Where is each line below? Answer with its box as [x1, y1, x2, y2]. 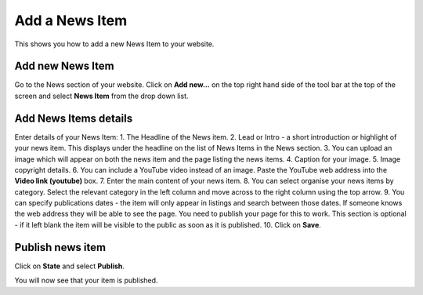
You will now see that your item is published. [14, 275, 158, 286]
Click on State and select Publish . [14, 261, 125, 271]
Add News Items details [14, 111, 133, 125]
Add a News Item [14, 12, 128, 29]
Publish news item [14, 240, 106, 254]
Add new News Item [14, 60, 114, 73]
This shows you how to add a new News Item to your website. [14, 39, 215, 49]
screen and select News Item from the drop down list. [14, 91, 189, 100]
